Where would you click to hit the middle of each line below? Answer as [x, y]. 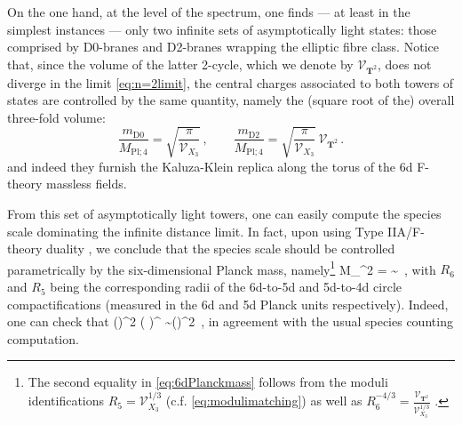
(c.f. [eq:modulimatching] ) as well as [264, 401]
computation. [43, 338]
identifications [66, 401]
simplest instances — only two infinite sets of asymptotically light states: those [222, 29]
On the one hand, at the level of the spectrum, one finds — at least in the [209, 12]
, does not [405, 64]
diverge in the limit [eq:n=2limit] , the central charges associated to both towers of [231, 82]
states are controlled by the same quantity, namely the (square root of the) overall [231, 100]
